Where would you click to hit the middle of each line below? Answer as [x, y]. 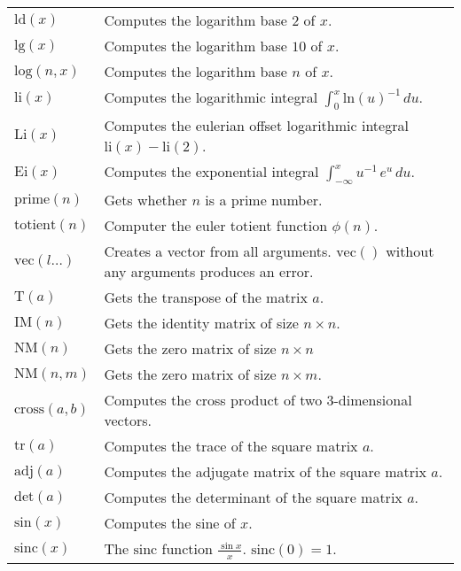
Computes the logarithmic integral [211, 97]
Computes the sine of [170, 523]
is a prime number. [264, 200]
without [410, 251]
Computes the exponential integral [211, 172]
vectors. [128, 421]
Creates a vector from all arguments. [218, 251]
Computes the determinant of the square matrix [253, 498]
